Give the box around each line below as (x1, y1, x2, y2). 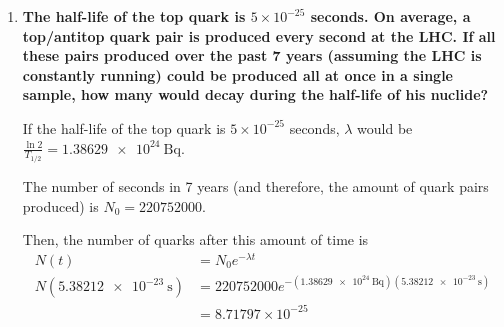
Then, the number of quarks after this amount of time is (22, 229, 369, 250)
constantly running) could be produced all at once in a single (22, 64, 453, 85)
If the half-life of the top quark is (22, 117, 226, 138)
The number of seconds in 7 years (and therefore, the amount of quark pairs (22, 176, 489, 197)
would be (357, 117, 413, 138)
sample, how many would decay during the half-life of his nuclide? (22, 84, 489, 105)
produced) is (22, 195, 99, 216)
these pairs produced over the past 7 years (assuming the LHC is (22, 45, 482, 66)
